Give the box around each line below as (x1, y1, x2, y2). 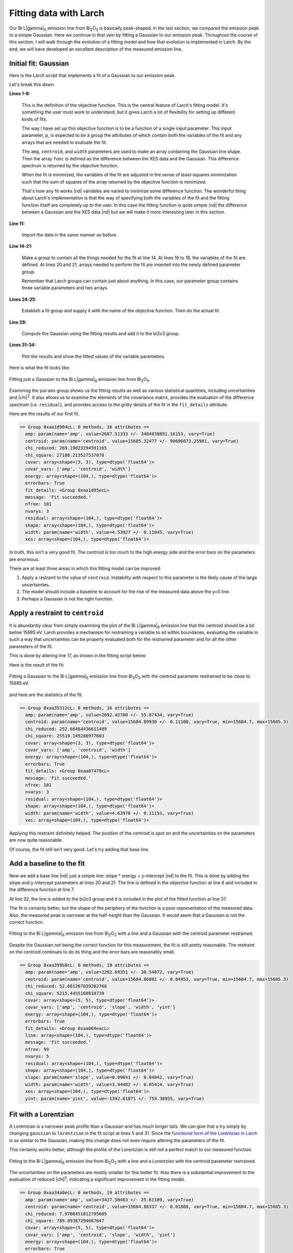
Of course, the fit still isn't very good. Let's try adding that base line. (9, 846, 149, 852)
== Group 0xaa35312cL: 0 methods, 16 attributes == (19, 705, 149, 711)
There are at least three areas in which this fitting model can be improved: (9, 565, 161, 571)
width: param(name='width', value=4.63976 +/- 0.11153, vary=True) (25, 810, 194, 816)
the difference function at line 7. (9, 887, 75, 893)
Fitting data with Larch (9, 8, 104, 19)
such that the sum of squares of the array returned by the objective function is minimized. (21, 178, 207, 185)
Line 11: (9, 221, 25, 227)
